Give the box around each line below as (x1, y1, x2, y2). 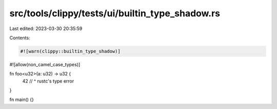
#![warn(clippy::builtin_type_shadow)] (20, 48, 121, 54)
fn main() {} (9, 97, 34, 103)
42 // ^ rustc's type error (22, 78, 74, 84)
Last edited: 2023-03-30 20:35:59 (9, 25, 83, 32)
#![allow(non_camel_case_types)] (9, 61, 81, 67)
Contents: (9, 35, 30, 41)
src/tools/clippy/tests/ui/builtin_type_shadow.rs (9, 8, 221, 19)
